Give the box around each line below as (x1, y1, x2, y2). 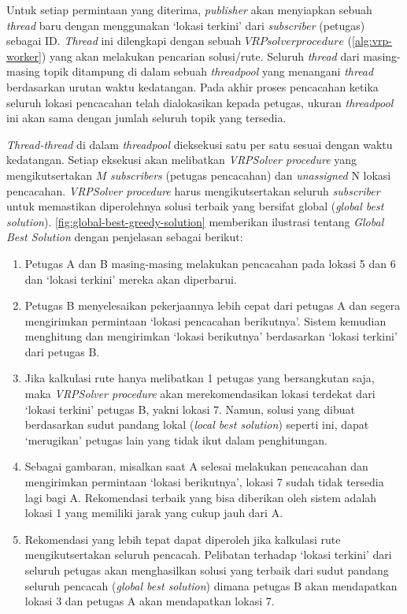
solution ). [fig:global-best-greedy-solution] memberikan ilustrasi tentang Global (6, 213, 384, 229)
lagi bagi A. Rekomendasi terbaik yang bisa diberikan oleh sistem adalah (24, 489, 377, 505)
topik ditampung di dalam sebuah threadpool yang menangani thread (43, 63, 374, 80)
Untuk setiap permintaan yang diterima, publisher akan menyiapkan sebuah (6, 2, 372, 17)
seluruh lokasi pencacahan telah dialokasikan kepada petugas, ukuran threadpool (6, 94, 394, 110)
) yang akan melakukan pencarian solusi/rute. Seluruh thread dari (41, 47, 360, 64)
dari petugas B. (24, 343, 100, 359)
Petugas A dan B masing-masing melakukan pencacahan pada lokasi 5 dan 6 (24, 255, 396, 271)
